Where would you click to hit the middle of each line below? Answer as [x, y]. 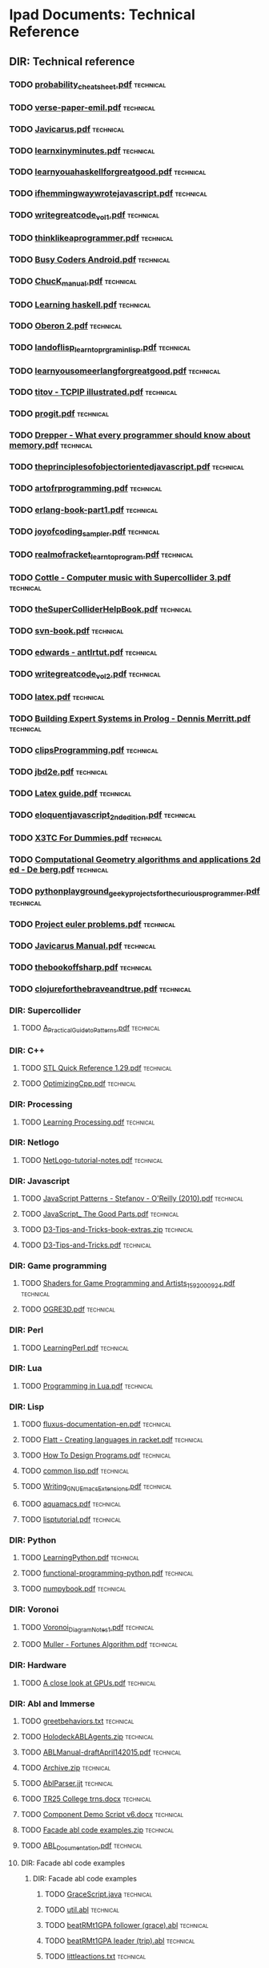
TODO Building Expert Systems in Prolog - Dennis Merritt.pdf [130, 718]
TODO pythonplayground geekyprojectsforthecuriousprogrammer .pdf [134, 892]
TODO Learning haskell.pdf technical [80, 304]
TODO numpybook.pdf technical [73, 1589]
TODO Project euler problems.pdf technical [92, 925]
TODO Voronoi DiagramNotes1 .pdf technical [87, 1628]
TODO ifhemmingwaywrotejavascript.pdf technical [108, 193]
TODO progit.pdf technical [59, 413]
